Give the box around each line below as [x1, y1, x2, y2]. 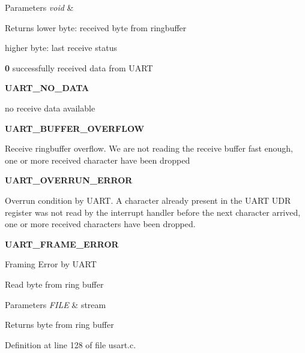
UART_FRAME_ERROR [5, 237, 119, 250]
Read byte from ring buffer [5, 277, 104, 290]
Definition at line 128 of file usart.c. [5, 338, 136, 351]
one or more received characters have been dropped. [5, 218, 196, 230]
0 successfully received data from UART [5, 61, 153, 74]
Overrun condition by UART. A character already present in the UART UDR [5, 194, 291, 206]
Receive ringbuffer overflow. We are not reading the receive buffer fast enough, [5, 142, 294, 155]
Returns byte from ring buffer [5, 318, 114, 331]
